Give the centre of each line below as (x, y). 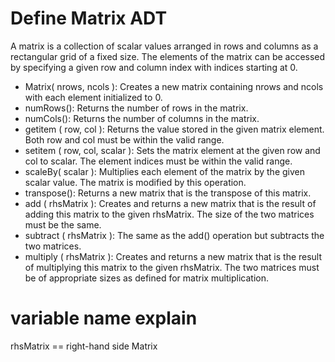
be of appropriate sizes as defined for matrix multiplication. (147, 278)
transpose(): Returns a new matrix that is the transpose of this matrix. (168, 193)
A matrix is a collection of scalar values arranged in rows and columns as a (164, 46)
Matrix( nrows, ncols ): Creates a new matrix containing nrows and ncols (174, 86)
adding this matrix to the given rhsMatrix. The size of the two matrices (169, 214)
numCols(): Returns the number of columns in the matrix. (142, 118)
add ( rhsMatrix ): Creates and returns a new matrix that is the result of (170, 203)
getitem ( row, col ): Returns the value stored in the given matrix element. (174, 129)
